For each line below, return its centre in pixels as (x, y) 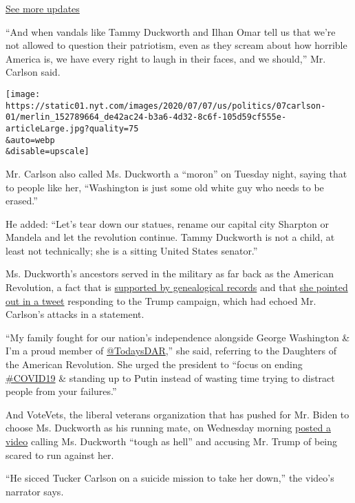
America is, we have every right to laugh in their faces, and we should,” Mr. (166, 58)
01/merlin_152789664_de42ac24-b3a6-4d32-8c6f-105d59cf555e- (146, 117)
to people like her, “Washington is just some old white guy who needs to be (165, 187)
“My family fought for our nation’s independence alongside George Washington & (178, 337)
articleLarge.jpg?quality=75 (72, 128)
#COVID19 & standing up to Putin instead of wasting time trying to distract (170, 377)
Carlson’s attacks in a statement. (75, 314)
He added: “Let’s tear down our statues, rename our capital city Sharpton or (168, 223)
